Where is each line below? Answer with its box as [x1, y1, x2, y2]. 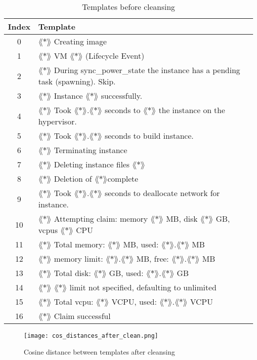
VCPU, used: [111, 296, 157, 307]
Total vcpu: [54, 296, 93, 307]
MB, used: [123, 239, 159, 250]
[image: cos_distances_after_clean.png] [24, 332, 159, 339]
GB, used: [109, 267, 144, 279]
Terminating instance [54, 144, 128, 156]
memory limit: [54, 253, 103, 264]
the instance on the [159, 104, 225, 116]
